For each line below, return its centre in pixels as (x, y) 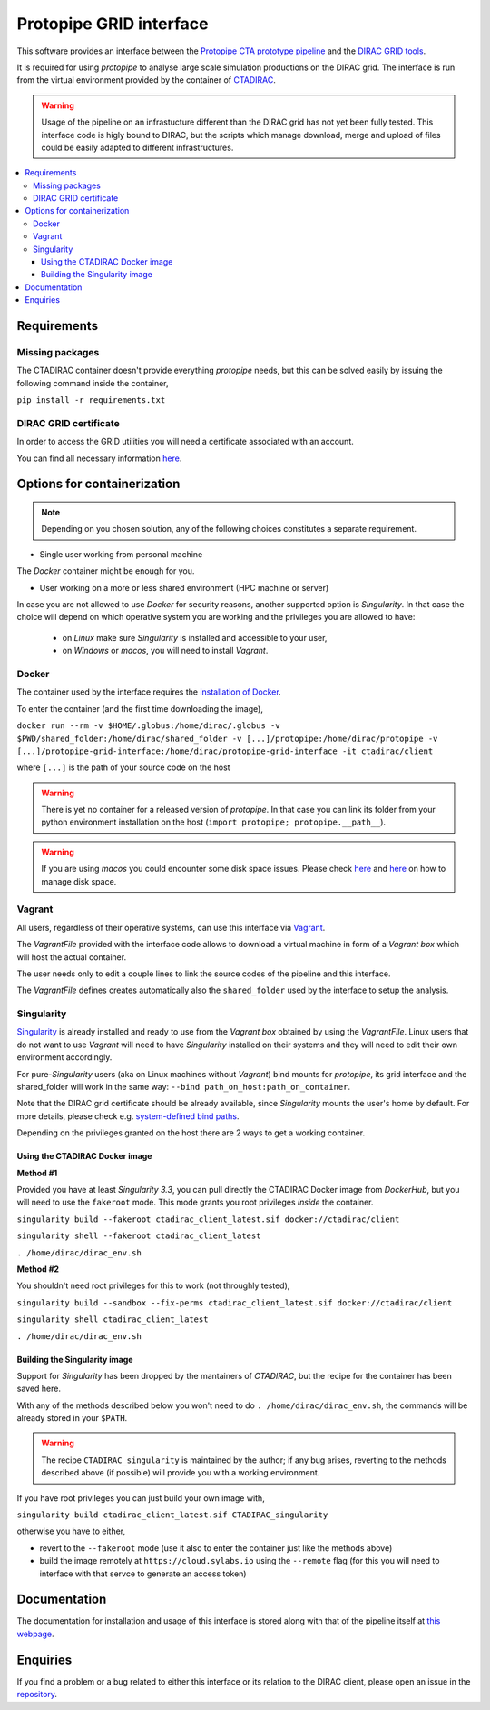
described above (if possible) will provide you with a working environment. (181, 1473)
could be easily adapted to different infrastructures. (137, 147)
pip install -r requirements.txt (91, 400)
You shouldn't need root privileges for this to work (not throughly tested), (153, 1285)
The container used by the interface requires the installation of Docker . (149, 692)
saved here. (39, 1389)
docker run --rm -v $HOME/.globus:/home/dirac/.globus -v (148, 726)
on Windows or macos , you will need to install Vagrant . (165, 651)
